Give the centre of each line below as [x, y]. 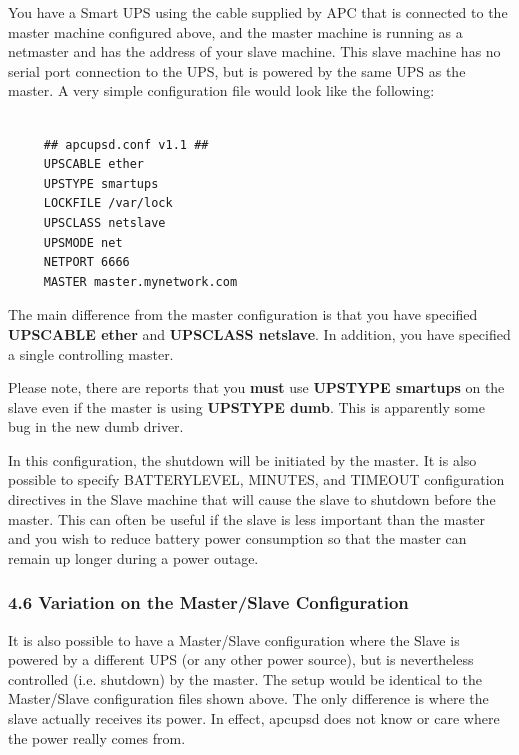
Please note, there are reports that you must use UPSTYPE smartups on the [256, 387]
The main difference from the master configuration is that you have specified [243, 314]
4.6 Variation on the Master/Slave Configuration [208, 602]
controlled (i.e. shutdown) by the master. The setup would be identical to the [245, 678]
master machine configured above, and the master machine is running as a [235, 31]
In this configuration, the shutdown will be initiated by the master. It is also [242, 459]
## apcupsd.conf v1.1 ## [126, 144]
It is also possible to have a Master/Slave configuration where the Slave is [234, 639]
